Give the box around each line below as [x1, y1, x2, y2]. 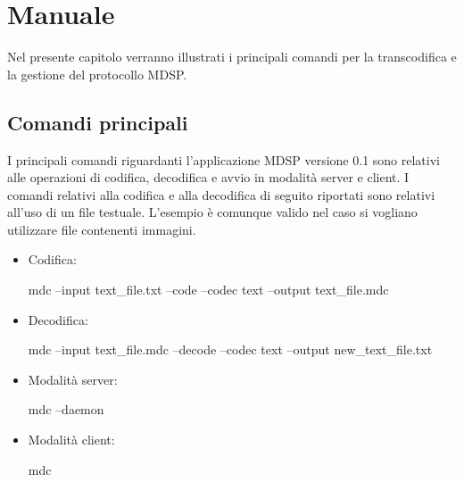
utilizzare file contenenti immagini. [7, 220, 196, 238]
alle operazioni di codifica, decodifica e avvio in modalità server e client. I [7, 168, 410, 187]
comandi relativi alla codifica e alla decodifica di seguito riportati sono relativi [7, 185, 435, 204]
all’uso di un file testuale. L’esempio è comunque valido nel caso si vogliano [7, 203, 418, 221]
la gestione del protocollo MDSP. [7, 64, 187, 83]
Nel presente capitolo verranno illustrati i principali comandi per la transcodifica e [7, 47, 457, 66]
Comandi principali [7, 108, 188, 136]
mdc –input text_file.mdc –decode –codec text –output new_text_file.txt [28, 340, 433, 359]
